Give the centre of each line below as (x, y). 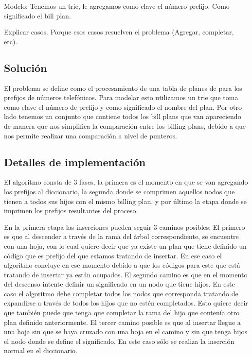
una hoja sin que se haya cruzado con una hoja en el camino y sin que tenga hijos (126, 331)
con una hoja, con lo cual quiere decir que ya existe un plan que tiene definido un (125, 246)
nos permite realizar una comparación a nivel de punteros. (90, 135)
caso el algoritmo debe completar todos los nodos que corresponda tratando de (121, 293)
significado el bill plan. (37, 15)
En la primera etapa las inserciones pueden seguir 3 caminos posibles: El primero (125, 227)
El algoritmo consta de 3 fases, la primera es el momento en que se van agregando (126, 182)
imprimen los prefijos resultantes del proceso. (71, 211)
